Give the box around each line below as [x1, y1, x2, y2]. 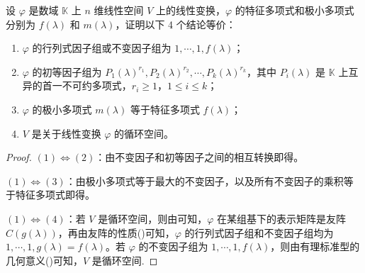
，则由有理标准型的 [270, 239, 360, 254]
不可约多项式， [62, 78, 132, 93]
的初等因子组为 [32, 64, 102, 79]
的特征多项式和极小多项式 [235, 3, 354, 17]
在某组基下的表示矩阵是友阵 [217, 211, 347, 225]
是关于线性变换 [31, 126, 101, 140]
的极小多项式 [32, 101, 92, 116]
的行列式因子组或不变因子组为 [32, 40, 172, 55]
